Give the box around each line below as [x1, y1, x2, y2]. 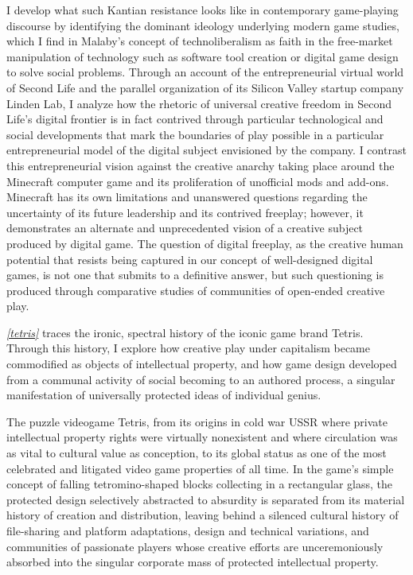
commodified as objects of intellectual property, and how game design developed [6, 355, 397, 372]
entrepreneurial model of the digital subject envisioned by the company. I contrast [6, 142, 407, 158]
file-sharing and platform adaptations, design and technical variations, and [6, 523, 369, 538]
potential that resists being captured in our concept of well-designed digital [6, 251, 373, 267]
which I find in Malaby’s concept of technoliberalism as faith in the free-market [6, 33, 393, 49]
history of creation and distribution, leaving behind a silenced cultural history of [6, 507, 399, 523]
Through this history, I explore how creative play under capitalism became [6, 340, 370, 356]
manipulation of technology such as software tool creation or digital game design [6, 48, 399, 64]
